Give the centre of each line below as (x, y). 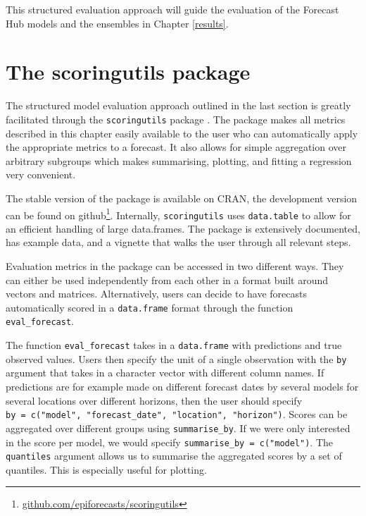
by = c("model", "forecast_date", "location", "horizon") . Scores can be (177, 414)
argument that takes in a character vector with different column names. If (165, 373)
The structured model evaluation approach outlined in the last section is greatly (178, 105)
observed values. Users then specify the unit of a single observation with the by (176, 358)
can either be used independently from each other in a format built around (167, 279)
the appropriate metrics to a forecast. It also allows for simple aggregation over (176, 147)
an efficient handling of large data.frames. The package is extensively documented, (183, 228)
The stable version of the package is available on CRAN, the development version (182, 198)
